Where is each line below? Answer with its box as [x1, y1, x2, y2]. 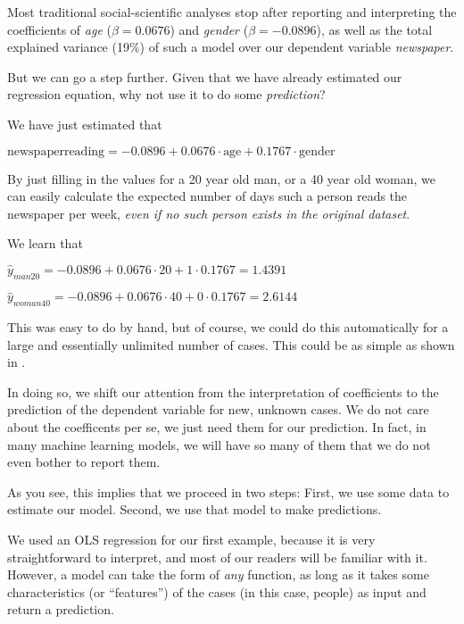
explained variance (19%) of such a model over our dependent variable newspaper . [7, 37, 454, 56]
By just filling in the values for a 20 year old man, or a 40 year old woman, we [7, 169, 435, 187]
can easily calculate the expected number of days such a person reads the [7, 187, 408, 205]
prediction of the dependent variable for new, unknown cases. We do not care [7, 400, 429, 419]
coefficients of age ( [7, 20, 112, 38]
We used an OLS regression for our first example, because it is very [7, 529, 376, 548]
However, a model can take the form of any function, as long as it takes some [7, 565, 429, 584]
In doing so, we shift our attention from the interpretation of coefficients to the [7, 382, 439, 401]
